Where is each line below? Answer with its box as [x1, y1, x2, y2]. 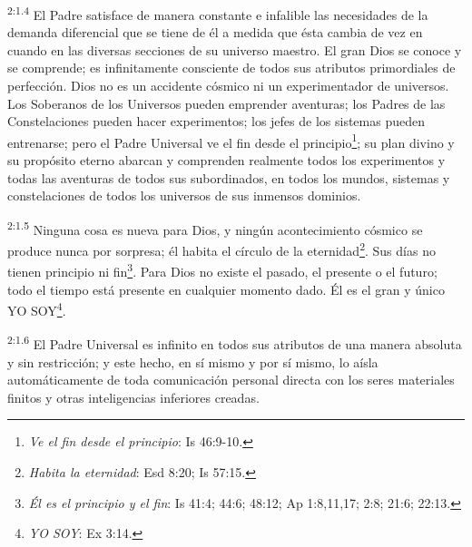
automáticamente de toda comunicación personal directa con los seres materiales [7, 370, 455, 389]
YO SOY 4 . [7, 298, 66, 319]
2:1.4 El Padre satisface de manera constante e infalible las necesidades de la [7, 3, 428, 24]
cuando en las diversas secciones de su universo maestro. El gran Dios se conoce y [7, 40, 462, 59]
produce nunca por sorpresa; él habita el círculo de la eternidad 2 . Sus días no [7, 239, 436, 259]
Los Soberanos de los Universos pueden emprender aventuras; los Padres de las [7, 93, 446, 112]
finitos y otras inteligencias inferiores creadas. [7, 387, 260, 406]
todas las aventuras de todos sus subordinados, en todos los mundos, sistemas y [7, 168, 450, 187]
